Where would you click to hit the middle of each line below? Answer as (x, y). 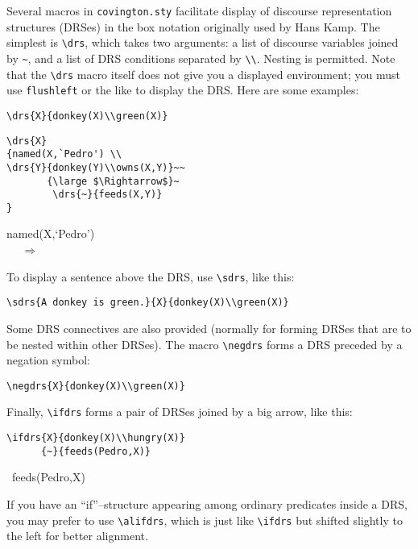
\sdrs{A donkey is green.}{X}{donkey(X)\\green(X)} (148, 303)
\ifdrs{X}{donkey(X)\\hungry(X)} (96, 438)
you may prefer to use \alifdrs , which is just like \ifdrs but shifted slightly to (205, 520)
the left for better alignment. (77, 536)
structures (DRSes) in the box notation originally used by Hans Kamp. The (193, 26)
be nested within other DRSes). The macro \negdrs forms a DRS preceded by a (205, 344)
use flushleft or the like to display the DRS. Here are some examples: (183, 90)
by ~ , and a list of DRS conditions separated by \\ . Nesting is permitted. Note (201, 58)
